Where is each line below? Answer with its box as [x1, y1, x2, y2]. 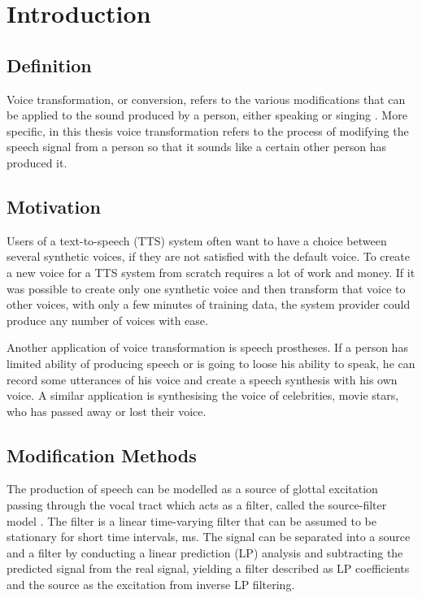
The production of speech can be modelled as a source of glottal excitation [7, 480, 378, 497]
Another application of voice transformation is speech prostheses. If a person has [7, 339, 408, 356]
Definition [7, 52, 92, 77]
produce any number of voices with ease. [7, 311, 208, 328]
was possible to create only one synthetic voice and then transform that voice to [7, 279, 406, 297]
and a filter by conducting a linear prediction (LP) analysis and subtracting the [7, 544, 403, 561]
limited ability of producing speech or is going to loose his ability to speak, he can [7, 354, 415, 371]
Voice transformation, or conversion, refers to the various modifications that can [7, 90, 406, 107]
